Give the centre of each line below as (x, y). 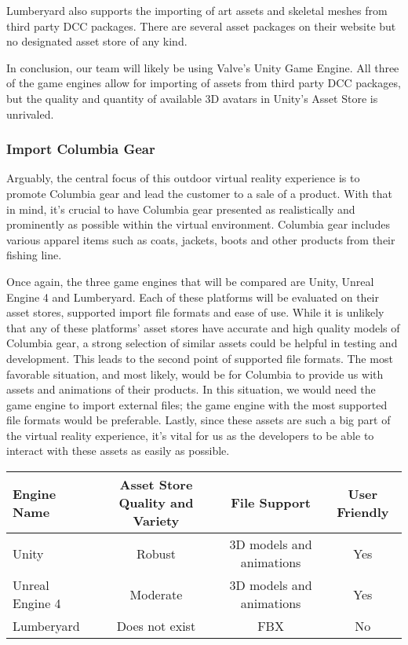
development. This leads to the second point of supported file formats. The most (200, 358)
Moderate (156, 594)
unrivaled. (30, 114)
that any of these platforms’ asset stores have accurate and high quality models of (203, 327)
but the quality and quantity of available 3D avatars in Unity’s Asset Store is (192, 98)
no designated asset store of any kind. (97, 41)
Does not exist (156, 626)
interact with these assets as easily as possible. (118, 451)
